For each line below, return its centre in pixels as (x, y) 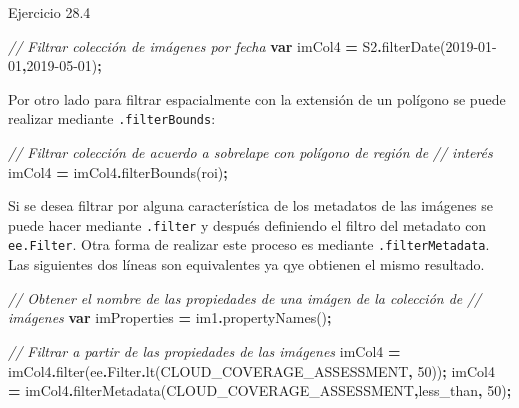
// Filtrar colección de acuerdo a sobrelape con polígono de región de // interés (250, 152)
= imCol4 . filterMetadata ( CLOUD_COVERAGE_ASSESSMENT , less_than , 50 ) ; (260, 390)
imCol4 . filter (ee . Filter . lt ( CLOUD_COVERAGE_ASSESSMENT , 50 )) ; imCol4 (251, 370)
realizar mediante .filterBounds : (112, 118)
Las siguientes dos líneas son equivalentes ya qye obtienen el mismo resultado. (246, 264)
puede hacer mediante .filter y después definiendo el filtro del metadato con (247, 224)
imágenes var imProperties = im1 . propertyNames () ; (170, 317)
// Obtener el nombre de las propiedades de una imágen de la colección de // (245, 297)
